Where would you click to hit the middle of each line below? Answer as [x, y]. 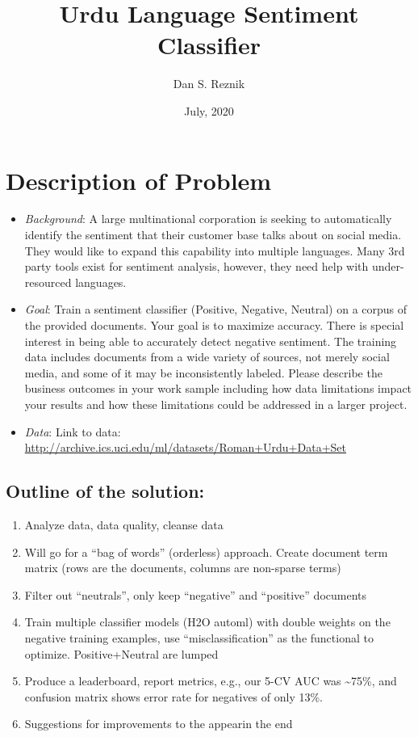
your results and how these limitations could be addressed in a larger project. [216, 404]
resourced [48, 282]
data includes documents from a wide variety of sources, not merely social [207, 357]
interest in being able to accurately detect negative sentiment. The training [211, 341]
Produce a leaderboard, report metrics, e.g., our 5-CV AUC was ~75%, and [211, 681]
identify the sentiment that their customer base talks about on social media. [213, 235]
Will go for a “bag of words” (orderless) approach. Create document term [206, 552]
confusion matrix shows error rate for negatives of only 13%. [174, 696]
